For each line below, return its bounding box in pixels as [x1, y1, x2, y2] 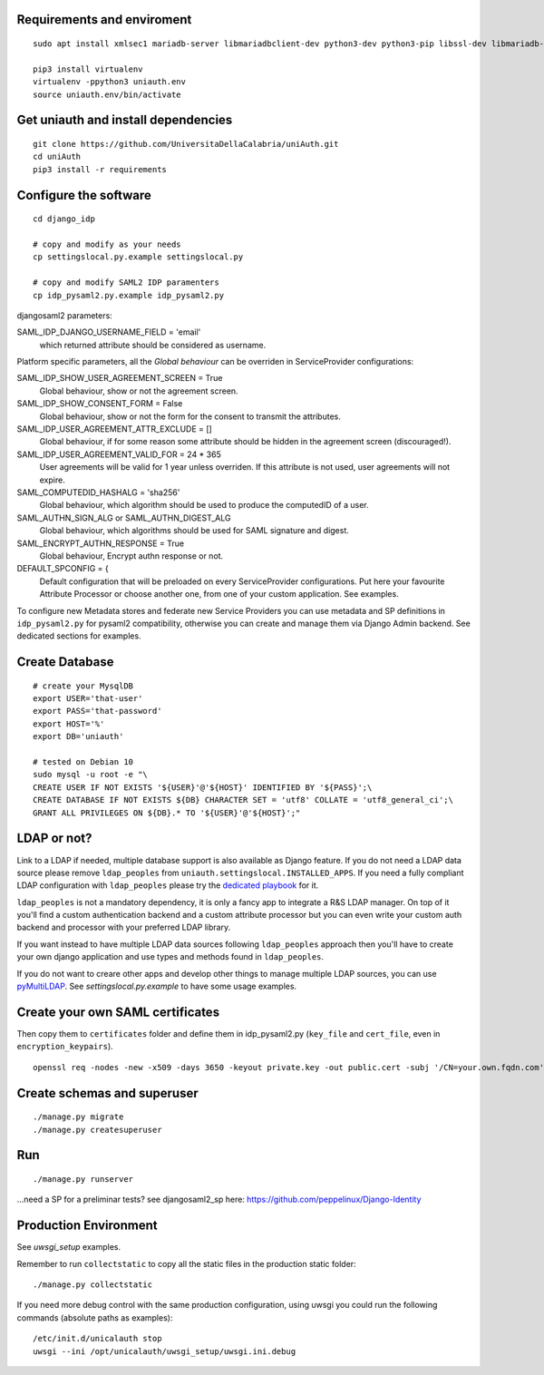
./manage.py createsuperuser [33, 1125, 162, 1135]
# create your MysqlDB [33, 680, 134, 691]
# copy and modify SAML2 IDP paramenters [33, 278, 219, 288]
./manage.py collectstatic [33, 1279, 153, 1290]
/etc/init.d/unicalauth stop [33, 1333, 162, 1344]
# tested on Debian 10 [33, 757, 134, 767]
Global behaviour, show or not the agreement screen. [39, 385, 239, 396]
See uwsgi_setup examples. [16, 1242, 121, 1253]
